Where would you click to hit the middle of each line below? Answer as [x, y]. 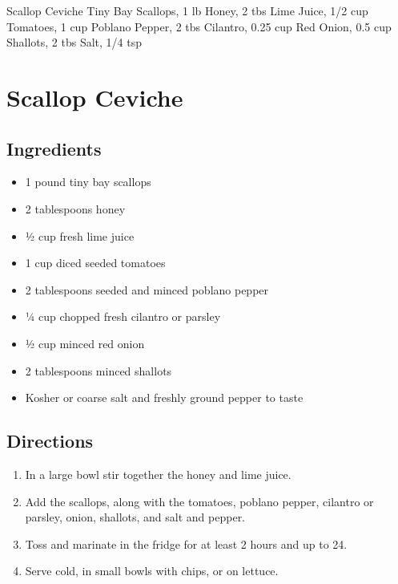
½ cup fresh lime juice [80, 235]
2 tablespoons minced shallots [98, 370]
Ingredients [54, 148]
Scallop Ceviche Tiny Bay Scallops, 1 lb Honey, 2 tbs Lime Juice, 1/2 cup [187, 10]
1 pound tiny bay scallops [88, 182]
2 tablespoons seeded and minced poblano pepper [147, 289]
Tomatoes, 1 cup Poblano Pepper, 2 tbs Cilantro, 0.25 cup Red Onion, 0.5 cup [199, 26]
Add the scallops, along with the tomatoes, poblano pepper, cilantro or [199, 501]
